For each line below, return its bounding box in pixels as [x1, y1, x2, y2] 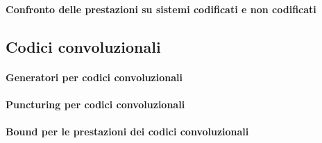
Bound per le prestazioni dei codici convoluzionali [6, 124, 249, 138]
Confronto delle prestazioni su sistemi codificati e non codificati [6, 1, 316, 16]
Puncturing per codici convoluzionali [6, 96, 185, 111]
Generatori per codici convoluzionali [6, 69, 183, 84]
